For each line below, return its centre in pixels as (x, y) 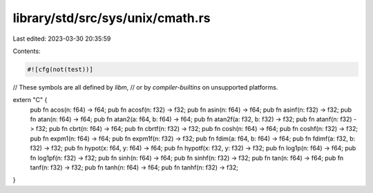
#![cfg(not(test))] (60, 69)
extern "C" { (30, 100)
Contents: (27, 51)
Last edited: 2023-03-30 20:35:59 (62, 39)
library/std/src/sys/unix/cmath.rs (112, 18)
